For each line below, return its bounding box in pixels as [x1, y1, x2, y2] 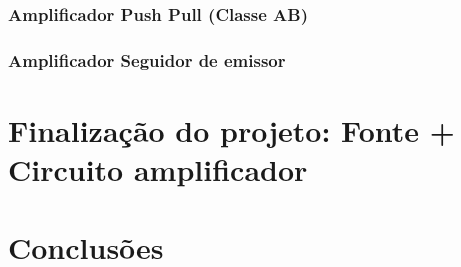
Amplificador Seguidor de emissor [8, 47, 286, 72]
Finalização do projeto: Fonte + [8, 109, 455, 150]
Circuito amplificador [8, 149, 308, 190]
